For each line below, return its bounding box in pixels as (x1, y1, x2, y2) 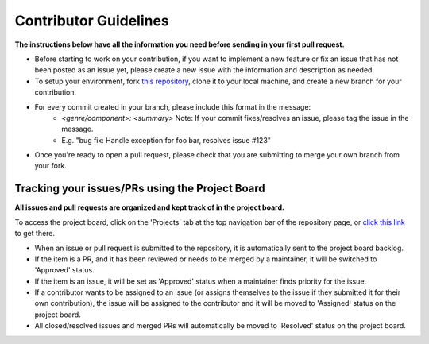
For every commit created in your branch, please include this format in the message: (34, 102, 311, 111)
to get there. (14, 229, 56, 238)
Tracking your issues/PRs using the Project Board (14, 182, 265, 195)
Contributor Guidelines (14, 12, 170, 29)
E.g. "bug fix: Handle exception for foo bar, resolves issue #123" (61, 135, 272, 145)
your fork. (34, 161, 67, 171)
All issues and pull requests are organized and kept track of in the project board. (14, 203, 285, 212)
